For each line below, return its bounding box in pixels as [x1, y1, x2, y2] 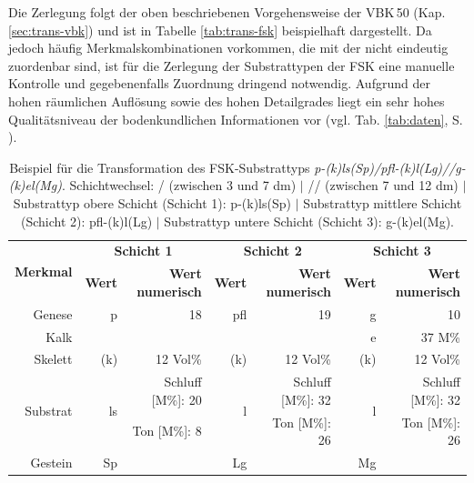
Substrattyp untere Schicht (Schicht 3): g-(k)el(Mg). [164, 211, 454, 230]
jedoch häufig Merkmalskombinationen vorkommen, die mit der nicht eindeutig [8, 38, 449, 57]
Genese [33, 304, 73, 323]
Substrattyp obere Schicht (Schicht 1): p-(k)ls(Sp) [13, 193, 291, 212]
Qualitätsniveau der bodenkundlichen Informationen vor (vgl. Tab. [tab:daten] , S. [8, 109, 463, 128]
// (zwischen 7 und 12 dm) [308, 176, 459, 195]
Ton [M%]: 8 [132, 421, 202, 440]
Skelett [34, 349, 73, 368]
